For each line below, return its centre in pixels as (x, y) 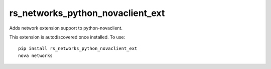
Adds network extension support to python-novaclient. (66, 28)
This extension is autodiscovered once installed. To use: (67, 37)
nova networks (35, 55)
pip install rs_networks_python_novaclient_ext (78, 48)
